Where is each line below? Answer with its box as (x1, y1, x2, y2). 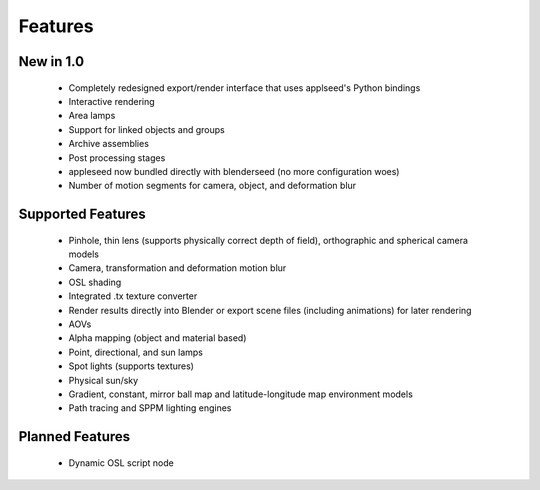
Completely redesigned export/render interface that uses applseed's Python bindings (68, 81, 421, 94)
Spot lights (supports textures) (68, 360, 195, 372)
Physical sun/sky (68, 374, 139, 386)
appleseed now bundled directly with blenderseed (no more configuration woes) (68, 165, 400, 177)
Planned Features (18, 428, 131, 445)
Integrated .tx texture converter (68, 290, 198, 302)
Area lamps (68, 110, 116, 122)
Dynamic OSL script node (68, 456, 174, 469)
